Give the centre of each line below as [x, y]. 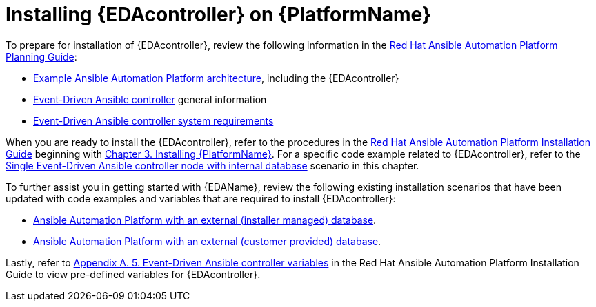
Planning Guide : [41, 56]
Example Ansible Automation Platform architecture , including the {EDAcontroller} [216, 78]
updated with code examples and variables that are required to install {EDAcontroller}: [201, 198]
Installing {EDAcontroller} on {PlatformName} [218, 14]
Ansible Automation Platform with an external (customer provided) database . [207, 241]
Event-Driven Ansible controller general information [150, 99]
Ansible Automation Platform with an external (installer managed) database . [205, 220]
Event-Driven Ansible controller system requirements [153, 120]
